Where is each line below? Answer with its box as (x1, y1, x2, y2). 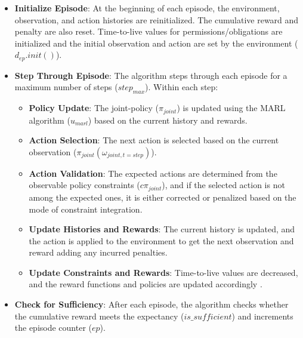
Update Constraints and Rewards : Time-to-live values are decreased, (29, 266, 298, 278)
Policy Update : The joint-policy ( (29, 102, 159, 114)
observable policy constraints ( (29, 179, 140, 191)
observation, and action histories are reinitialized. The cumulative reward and (14, 13, 299, 26)
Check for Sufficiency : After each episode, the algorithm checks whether (14, 298, 289, 311)
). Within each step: (145, 81, 218, 93)
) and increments (231, 309, 293, 322)
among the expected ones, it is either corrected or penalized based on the (29, 190, 296, 203)
